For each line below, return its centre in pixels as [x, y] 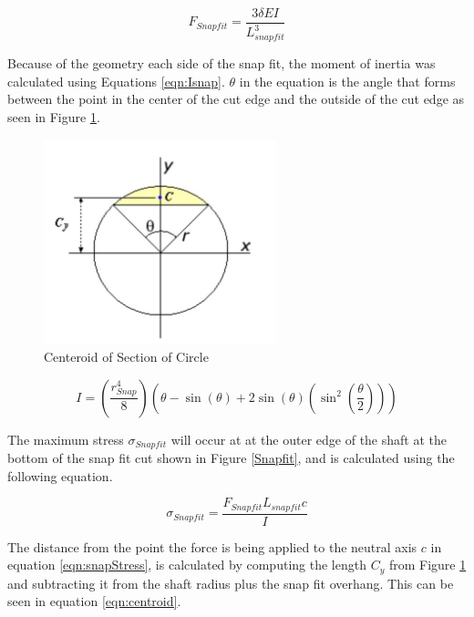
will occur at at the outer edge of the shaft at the [309, 439]
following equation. [60, 475]
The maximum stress [66, 439]
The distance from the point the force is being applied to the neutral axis [212, 546]
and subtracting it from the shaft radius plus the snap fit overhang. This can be [231, 583]
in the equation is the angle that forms [347, 81]
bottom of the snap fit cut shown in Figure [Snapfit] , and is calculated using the [231, 458]
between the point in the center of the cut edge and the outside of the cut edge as [236, 99]
